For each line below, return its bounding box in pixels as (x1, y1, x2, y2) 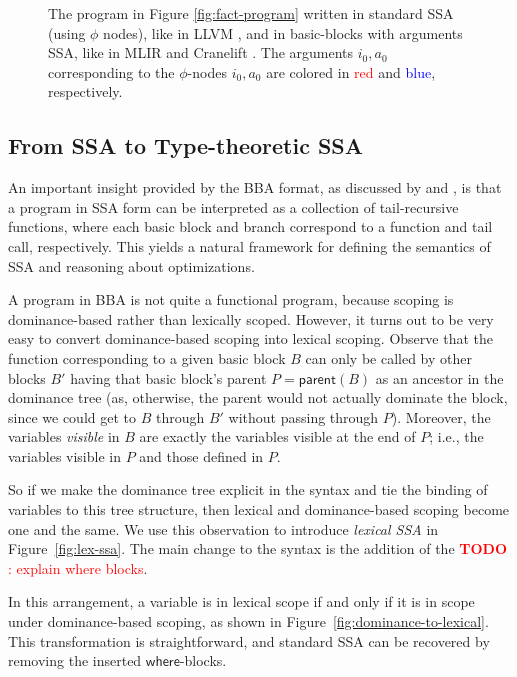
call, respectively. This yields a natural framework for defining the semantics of (8, 235, 491, 256)
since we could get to (8, 406, 136, 427)
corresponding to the (48, 61, 175, 82)
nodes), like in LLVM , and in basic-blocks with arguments (103, 22, 463, 43)
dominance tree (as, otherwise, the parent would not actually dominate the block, (8, 387, 508, 408)
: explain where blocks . (8, 557, 148, 578)
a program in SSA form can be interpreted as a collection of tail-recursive (8, 196, 459, 217)
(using (48, 22, 86, 43)
